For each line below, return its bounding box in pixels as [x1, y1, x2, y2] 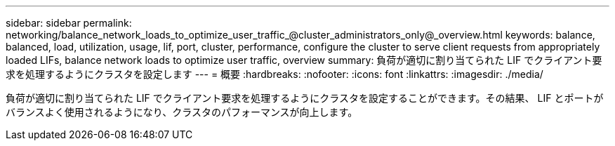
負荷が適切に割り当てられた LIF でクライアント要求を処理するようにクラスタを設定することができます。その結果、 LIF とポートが [6, 92, 604, 104]
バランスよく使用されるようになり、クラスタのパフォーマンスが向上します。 [6, 106, 358, 118]
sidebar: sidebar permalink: [6, 17, 132, 29]
